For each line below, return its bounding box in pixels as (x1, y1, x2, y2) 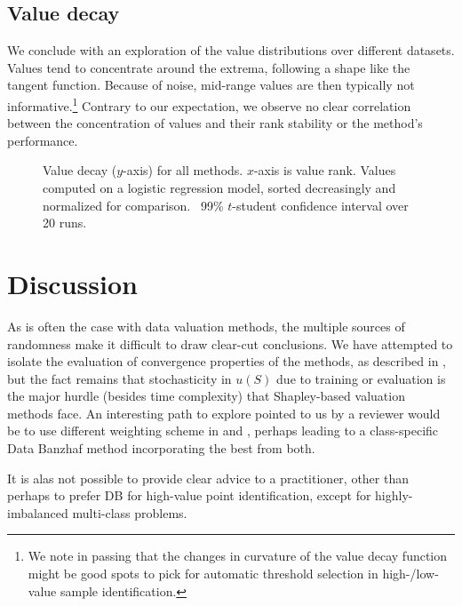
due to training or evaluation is (276, 369, 446, 387)
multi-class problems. (72, 503, 187, 522)
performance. (7, 131, 78, 149)
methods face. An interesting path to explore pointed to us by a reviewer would (7, 403, 441, 422)
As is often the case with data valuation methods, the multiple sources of (7, 316, 405, 335)
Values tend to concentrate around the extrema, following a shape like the (7, 58, 410, 76)
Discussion (7, 265, 138, 301)
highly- (375, 486, 413, 505)
